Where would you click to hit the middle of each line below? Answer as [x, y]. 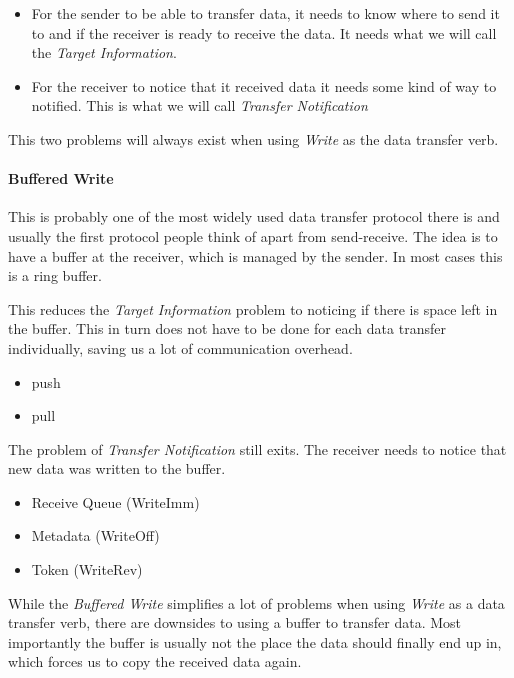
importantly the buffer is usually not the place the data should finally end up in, [255, 641]
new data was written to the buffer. [117, 468]
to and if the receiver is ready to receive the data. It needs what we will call [264, 32]
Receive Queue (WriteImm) [115, 501]
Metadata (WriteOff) [95, 535]
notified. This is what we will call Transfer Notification [199, 105]
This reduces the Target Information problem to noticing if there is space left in [253, 308]
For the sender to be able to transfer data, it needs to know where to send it [265, 13]
